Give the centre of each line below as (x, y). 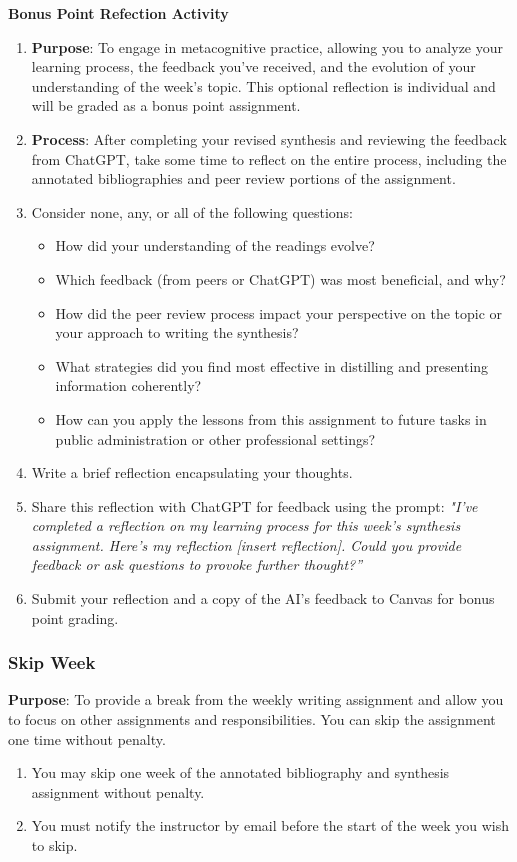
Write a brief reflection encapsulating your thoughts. (192, 472)
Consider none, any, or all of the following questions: (192, 211)
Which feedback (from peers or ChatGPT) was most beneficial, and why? (280, 278)
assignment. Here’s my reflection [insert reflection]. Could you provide (246, 544)
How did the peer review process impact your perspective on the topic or (279, 312)
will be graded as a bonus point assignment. (166, 105)
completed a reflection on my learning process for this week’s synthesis (246, 525)
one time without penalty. (87, 738)
